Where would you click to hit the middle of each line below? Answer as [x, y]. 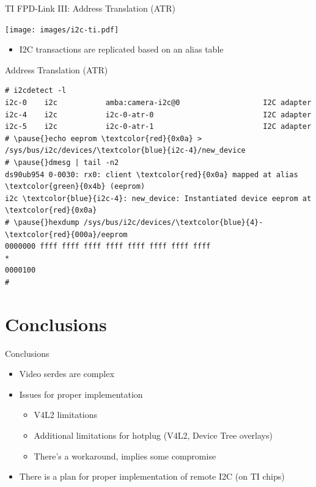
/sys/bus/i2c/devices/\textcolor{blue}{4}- [173, 222]
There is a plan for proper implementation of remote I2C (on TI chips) [152, 476]
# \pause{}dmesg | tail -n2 [62, 163]
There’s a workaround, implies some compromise [125, 456]
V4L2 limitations [65, 415]
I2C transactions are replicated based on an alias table [121, 49]
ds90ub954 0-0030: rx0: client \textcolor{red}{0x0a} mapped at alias [152, 174]
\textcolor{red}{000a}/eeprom [66, 234]
